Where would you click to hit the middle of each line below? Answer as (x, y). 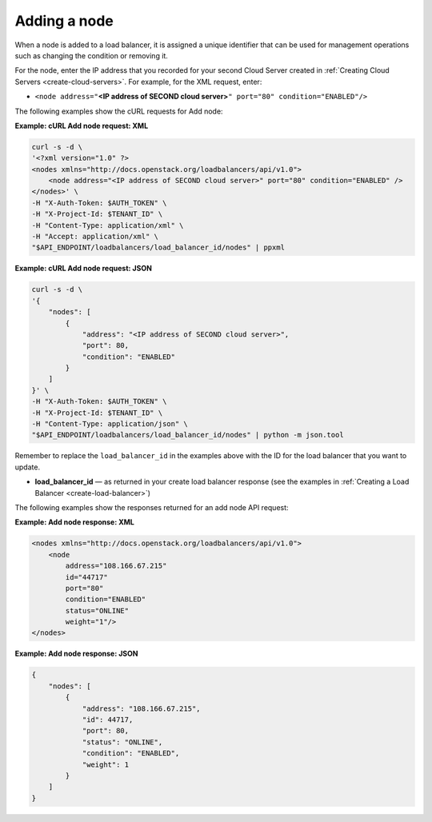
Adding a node (64, 21)
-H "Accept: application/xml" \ (95, 236)
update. (27, 467)
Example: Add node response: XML (75, 522)
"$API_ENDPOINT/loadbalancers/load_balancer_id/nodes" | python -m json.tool (188, 435)
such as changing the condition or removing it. (91, 55)
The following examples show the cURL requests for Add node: (119, 111)
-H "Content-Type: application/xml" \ (108, 225)
